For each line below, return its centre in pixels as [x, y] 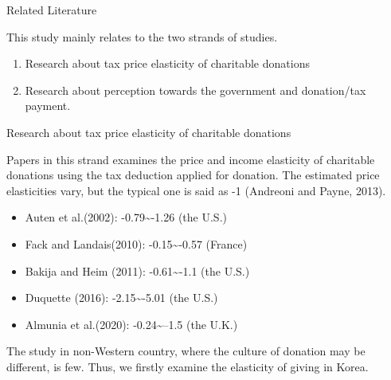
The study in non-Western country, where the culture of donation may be [186, 351]
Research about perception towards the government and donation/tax [195, 90]
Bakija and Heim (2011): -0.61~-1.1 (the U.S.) [137, 270]
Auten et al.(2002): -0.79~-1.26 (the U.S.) [126, 217]
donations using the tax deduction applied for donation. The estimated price [193, 175]
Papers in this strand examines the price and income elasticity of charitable [191, 159]
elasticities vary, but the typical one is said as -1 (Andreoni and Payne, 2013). [196, 190]
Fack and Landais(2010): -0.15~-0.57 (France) [136, 243]
